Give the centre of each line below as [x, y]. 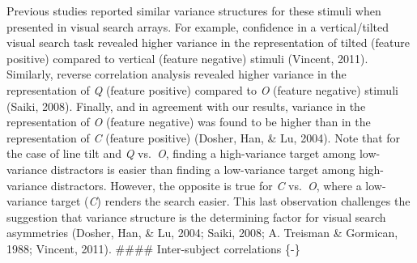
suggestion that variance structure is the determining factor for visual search [196, 216]
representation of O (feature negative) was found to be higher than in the [189, 122]
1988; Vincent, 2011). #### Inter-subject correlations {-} [153, 248]
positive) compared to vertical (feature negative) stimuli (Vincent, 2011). [187, 58]
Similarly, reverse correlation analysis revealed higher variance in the [177, 74]
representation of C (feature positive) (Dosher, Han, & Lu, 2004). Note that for [204, 137]
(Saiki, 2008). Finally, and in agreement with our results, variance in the [186, 106]
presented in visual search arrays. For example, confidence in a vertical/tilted [198, 26]
